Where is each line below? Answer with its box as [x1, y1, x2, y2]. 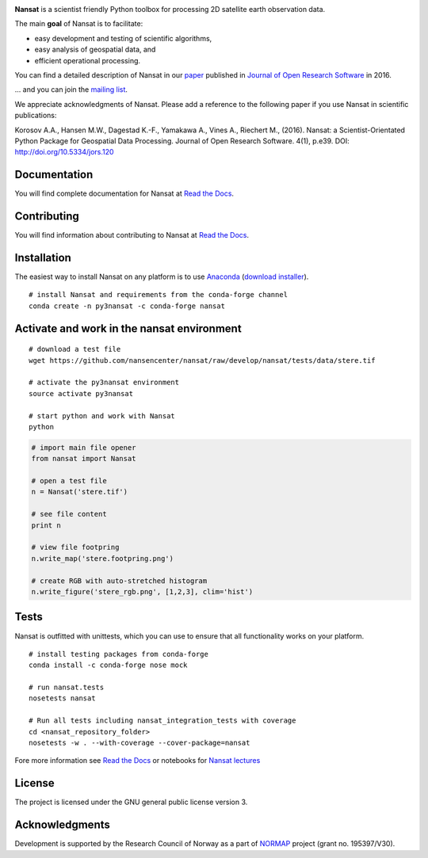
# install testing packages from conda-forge [29, 650, 209, 658]
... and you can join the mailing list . [14, 85, 128, 94]
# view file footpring [31, 543, 120, 552]
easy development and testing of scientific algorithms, [34, 33, 212, 43]
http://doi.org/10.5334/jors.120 [14, 147, 114, 157]
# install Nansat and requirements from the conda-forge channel [29, 290, 289, 299]
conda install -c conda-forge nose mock [29, 661, 188, 669]
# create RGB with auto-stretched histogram [31, 576, 208, 585]
